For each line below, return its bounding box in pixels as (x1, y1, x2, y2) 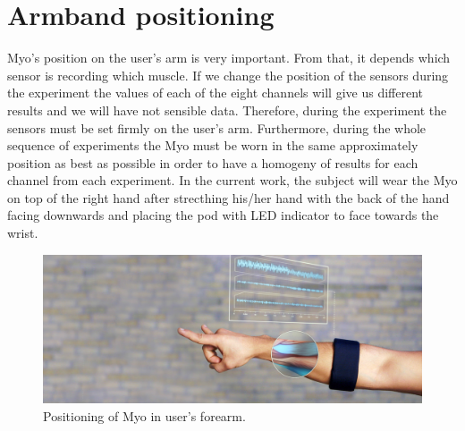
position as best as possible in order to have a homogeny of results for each (7, 153, 418, 172)
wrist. (7, 224, 38, 242)
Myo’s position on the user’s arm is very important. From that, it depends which (7, 48, 451, 67)
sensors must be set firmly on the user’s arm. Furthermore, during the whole (7, 118, 427, 137)
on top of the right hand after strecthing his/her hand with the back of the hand (7, 188, 450, 207)
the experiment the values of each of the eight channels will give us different (7, 83, 423, 102)
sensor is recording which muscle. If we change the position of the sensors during (7, 65, 449, 84)
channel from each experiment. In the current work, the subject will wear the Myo (7, 171, 458, 190)
